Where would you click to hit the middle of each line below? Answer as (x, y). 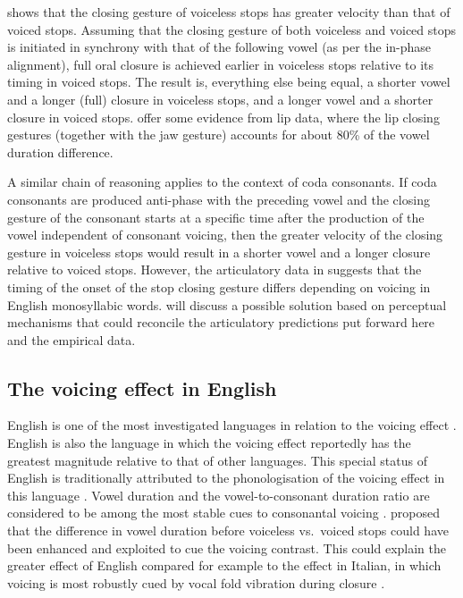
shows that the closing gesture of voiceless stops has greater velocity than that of (229, 12)
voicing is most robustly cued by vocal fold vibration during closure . (196, 582)
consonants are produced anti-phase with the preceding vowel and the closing (219, 199)
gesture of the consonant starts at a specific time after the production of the (216, 217)
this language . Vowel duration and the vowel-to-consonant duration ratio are (219, 495)
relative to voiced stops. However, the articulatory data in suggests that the (215, 270)
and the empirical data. (72, 339)
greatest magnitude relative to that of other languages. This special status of (217, 460)
